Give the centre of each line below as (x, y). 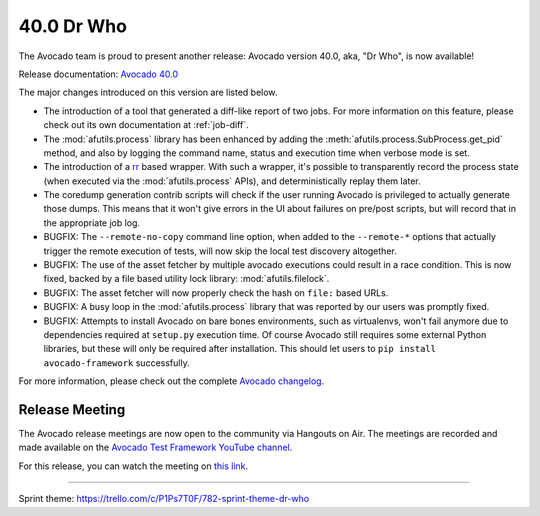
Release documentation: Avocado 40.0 (98, 74)
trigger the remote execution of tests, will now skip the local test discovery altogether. (220, 251)
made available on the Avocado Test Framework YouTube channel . (155, 447)
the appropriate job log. (91, 222)
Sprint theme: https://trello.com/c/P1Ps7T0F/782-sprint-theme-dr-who (164, 499)
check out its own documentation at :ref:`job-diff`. (146, 125)
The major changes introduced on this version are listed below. (148, 92)
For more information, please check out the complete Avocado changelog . (171, 381)
